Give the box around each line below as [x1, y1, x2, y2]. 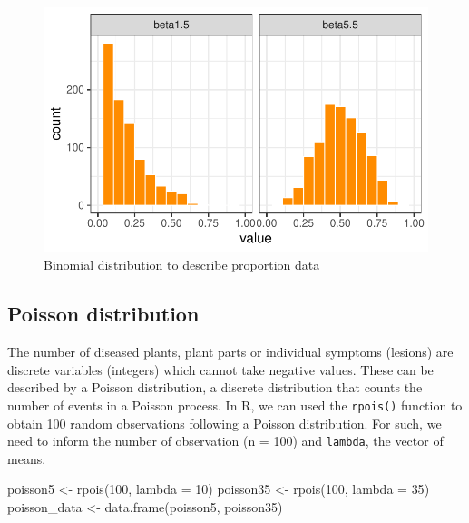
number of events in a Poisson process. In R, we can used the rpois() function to [7, 395, 463, 414]
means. [7, 449, 46, 468]
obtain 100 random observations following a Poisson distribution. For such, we [7, 413, 442, 432]
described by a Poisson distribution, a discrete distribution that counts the [7, 378, 423, 397]
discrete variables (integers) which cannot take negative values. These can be [7, 360, 434, 379]
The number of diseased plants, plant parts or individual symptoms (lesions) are [7, 342, 454, 361]
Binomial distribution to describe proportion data [44, 255, 320, 274]
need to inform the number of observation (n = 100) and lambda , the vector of [7, 431, 444, 450]
